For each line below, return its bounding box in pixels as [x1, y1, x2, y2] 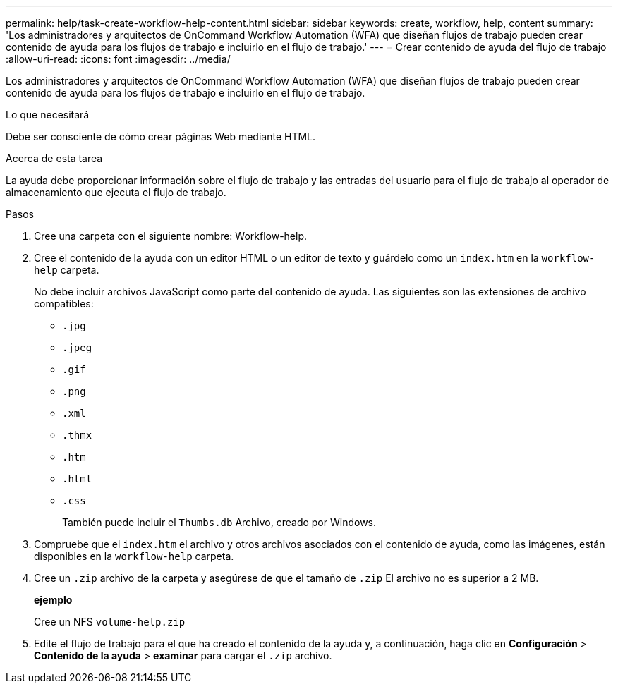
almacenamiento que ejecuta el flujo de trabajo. [6, 186, 226, 198]
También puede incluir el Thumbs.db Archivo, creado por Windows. [62, 516, 377, 528]
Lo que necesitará [6, 109, 90, 121]
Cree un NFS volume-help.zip [34, 616, 186, 628]
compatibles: [34, 298, 94, 310]
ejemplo [34, 594, 73, 606]
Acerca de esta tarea [6, 152, 103, 164]
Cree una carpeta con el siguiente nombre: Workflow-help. [34, 230, 308, 242]
